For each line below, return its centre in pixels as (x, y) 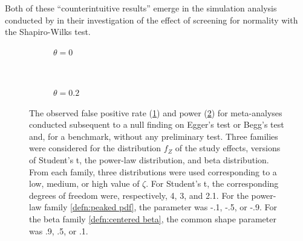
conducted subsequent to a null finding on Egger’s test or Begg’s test (157, 124)
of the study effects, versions (228, 148)
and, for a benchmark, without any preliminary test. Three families (154, 136)
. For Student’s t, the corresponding (212, 183)
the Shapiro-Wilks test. (48, 32)
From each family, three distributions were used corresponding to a (153, 171)
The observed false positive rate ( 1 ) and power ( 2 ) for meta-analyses (156, 112)
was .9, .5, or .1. (59, 230)
